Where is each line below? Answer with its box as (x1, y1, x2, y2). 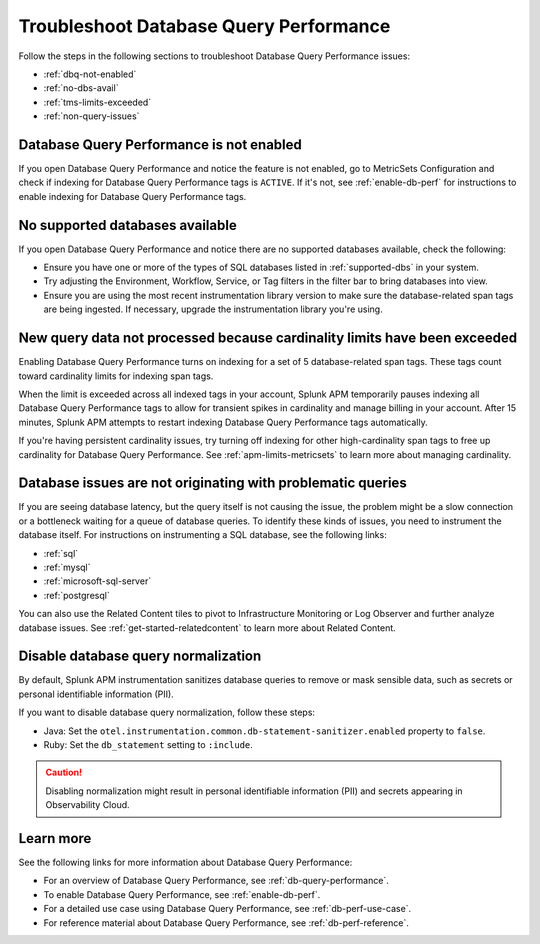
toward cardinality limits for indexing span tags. (18, 370, 214, 382)
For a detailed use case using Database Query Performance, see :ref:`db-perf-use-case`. (43, 903, 412, 915)
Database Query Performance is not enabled (18, 136, 302, 153)
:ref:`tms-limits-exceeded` (43, 96, 152, 108)
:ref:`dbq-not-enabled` (43, 68, 137, 80)
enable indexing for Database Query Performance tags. (18, 190, 247, 202)
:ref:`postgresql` (43, 589, 110, 601)
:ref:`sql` (43, 547, 79, 559)
